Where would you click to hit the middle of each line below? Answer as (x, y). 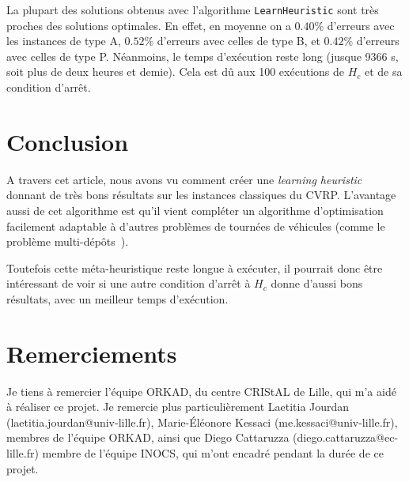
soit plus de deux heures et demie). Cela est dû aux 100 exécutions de (175, 72)
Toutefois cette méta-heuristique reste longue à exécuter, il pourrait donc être (195, 267)
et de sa (383, 72)
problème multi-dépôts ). (68, 241)
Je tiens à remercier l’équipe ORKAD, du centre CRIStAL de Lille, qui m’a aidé (201, 391)
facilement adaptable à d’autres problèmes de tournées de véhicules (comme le (196, 226)
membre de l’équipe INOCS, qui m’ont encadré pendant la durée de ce (213, 453)
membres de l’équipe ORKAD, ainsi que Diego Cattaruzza (148, 437)
